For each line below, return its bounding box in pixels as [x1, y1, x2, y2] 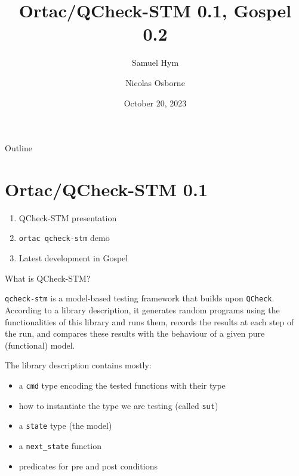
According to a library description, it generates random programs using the [5, 303, 280, 316]
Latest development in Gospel [19, 252, 128, 264]
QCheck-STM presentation [19, 211, 117, 224]
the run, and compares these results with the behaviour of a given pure [5, 327, 265, 340]
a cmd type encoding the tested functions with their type [19, 379, 226, 391]
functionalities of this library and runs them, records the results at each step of [5, 315, 294, 328]
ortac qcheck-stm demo [19, 231, 110, 244]
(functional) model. [5, 338, 75, 351]
